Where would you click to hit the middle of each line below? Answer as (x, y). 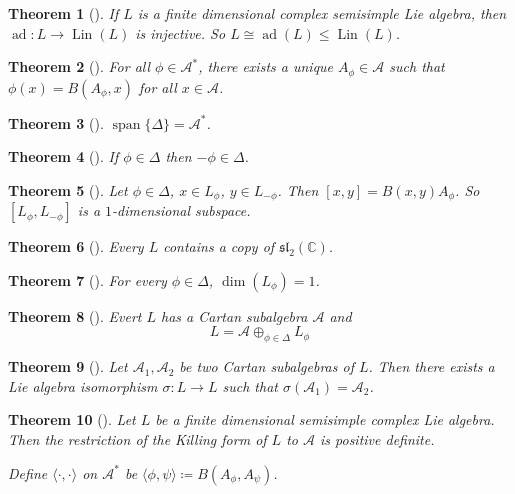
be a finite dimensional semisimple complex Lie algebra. (325, 419)
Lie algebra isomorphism (83, 385)
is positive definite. (377, 439)
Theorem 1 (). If (63, 13)
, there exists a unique (266, 66)
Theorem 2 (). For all (79, 66)
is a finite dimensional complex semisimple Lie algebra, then (322, 13)
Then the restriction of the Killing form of (137, 439)
